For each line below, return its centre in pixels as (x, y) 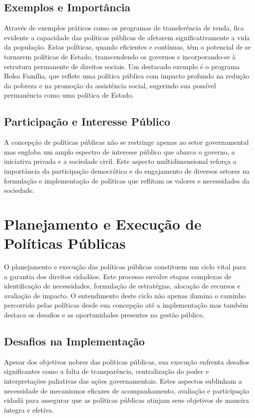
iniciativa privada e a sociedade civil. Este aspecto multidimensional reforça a (120, 161)
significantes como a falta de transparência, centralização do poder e (106, 371)
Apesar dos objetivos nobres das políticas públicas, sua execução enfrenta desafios (127, 361)
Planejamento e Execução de (103, 223)
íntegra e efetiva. (29, 409)
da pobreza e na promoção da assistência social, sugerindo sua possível (110, 85)
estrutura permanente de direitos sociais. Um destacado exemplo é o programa (122, 66)
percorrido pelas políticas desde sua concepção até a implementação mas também (126, 305)
